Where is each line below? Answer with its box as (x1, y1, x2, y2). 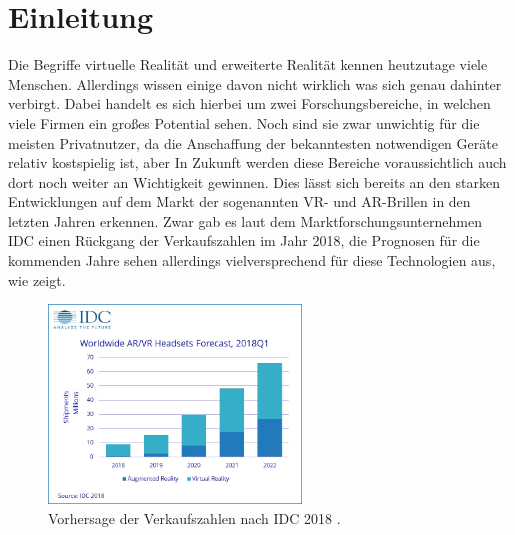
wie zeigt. (8, 269, 66, 290)
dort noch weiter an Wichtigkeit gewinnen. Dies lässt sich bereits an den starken (8, 171, 500, 192)
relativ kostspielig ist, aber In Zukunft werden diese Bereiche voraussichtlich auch (8, 152, 507, 173)
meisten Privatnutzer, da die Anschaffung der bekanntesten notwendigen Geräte (8, 132, 498, 153)
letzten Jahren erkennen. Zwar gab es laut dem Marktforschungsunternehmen (8, 210, 482, 231)
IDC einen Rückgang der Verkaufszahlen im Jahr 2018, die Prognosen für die (8, 230, 480, 251)
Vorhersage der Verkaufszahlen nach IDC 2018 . (48, 507, 341, 528)
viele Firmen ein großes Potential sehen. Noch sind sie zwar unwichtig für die (8, 112, 480, 133)
